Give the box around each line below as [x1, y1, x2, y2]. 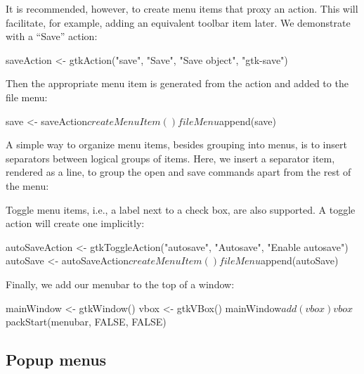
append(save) [219, 113, 276, 128]
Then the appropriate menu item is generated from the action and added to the [6, 76, 349, 91]
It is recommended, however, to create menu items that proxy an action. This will [6, 1, 358, 15]
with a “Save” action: [6, 29, 98, 44]
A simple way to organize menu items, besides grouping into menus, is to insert [6, 137, 347, 152]
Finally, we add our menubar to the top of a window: [6, 276, 235, 291]
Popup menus [6, 349, 107, 370]
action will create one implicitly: [6, 216, 145, 231]
